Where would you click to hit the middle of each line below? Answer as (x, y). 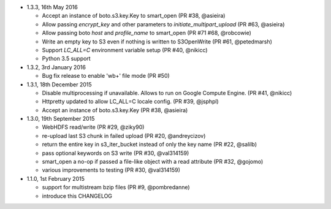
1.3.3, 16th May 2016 (52, 7)
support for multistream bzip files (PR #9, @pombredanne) (116, 188)
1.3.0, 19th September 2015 (61, 119)
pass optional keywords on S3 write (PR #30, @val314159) (116, 153)
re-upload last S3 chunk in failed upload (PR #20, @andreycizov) (124, 135)
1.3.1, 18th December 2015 (59, 84)
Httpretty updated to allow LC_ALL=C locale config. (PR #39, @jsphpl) (130, 102)
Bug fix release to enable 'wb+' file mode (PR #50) (106, 76)
